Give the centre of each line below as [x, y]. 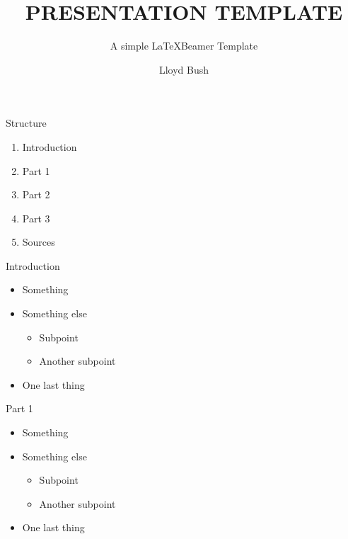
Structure [26, 123]
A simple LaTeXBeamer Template [184, 46]
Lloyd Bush [184, 69]
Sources [39, 242]
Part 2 [36, 194]
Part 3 [36, 218]
